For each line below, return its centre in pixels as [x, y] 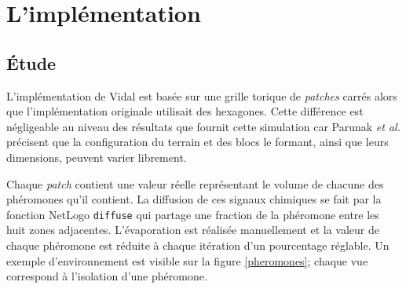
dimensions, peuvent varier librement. [97, 157]
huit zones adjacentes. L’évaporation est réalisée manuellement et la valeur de [193, 230]
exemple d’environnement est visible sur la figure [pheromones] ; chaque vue [187, 260]
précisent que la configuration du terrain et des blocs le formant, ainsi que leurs [198, 142]
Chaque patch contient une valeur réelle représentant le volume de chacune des [195, 183]
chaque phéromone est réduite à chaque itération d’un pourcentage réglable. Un [198, 245]
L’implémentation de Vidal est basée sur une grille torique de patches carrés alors [202, 95]
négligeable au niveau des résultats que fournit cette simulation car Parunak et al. [203, 126]
